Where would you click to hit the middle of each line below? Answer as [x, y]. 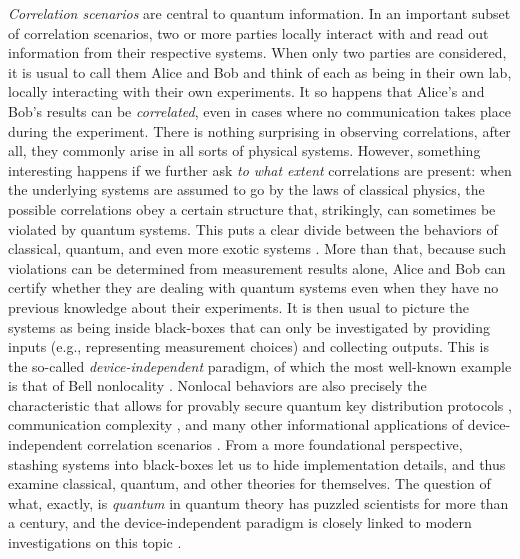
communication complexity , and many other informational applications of [236, 424]
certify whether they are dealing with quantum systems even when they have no [253, 287]
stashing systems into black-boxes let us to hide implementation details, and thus [257, 463]
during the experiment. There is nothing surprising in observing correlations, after [259, 130]
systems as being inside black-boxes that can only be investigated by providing [249, 326]
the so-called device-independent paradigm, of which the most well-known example [260, 365]
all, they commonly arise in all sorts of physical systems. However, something [244, 150]
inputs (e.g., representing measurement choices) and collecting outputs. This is [248, 346]
